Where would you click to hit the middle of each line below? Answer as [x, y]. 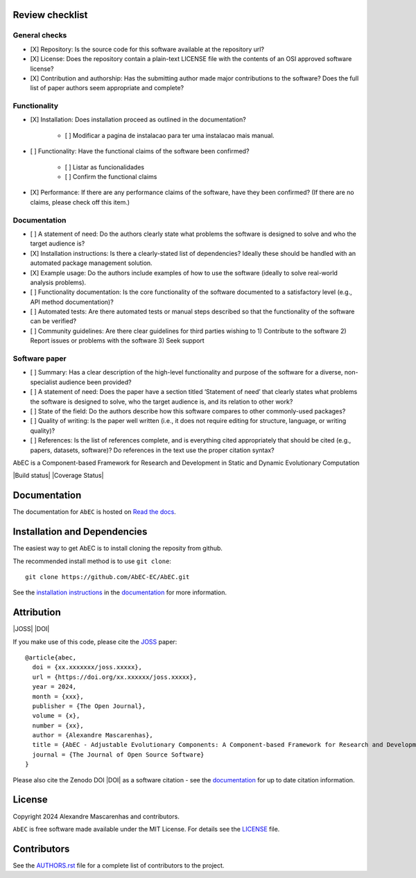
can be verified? [53, 321]
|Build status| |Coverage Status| [58, 476]
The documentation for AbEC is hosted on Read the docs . [94, 512]
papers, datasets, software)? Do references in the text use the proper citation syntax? [152, 450]
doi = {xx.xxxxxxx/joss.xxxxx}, [87, 667]
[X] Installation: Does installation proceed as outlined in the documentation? [138, 120]
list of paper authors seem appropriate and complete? [107, 88]
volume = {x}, [56, 716]
